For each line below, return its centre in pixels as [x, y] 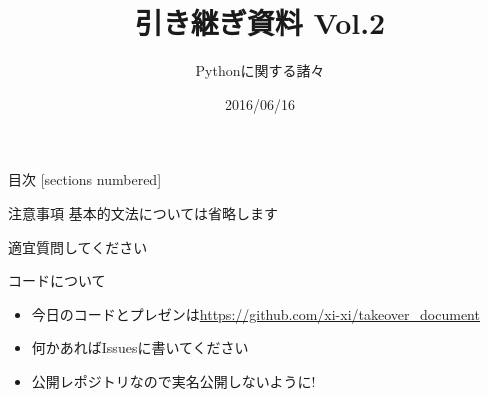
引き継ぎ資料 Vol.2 [260, 22]
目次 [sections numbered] [85, 179]
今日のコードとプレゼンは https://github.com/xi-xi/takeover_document [255, 313]
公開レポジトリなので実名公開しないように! [173, 380]
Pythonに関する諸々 [260, 70]
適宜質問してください [78, 246]
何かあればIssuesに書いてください [140, 347]
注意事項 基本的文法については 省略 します [143, 212]
